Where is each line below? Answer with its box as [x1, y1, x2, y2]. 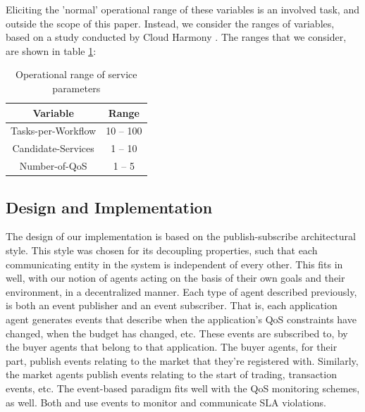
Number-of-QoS [19, 158, 87, 173]
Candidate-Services [12, 141, 94, 156]
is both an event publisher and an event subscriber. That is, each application [6, 298, 338, 313]
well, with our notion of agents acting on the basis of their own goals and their [6, 270, 345, 285]
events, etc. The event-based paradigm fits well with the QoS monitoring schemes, [6, 380, 360, 395]
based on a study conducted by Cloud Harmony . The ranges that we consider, [6, 30, 347, 44]
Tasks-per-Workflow [11, 123, 97, 138]
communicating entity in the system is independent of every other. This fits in [6, 256, 343, 271]
